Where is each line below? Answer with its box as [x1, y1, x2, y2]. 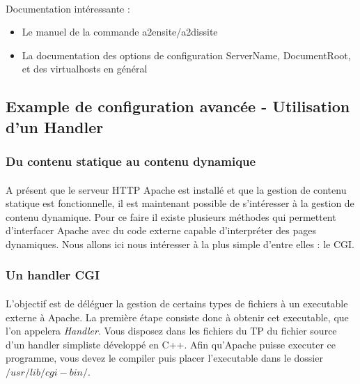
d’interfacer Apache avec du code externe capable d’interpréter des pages [6, 223, 317, 238]
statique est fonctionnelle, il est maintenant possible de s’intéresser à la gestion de [6, 196, 354, 210]
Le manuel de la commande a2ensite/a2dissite [22, 24, 218, 39]
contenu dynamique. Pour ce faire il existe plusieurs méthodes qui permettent [6, 209, 336, 224]
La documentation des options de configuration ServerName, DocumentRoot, [22, 47, 351, 62]
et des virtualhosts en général [22, 61, 148, 76]
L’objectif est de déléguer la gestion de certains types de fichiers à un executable [6, 295, 348, 310]
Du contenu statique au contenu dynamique [6, 153, 256, 170]
